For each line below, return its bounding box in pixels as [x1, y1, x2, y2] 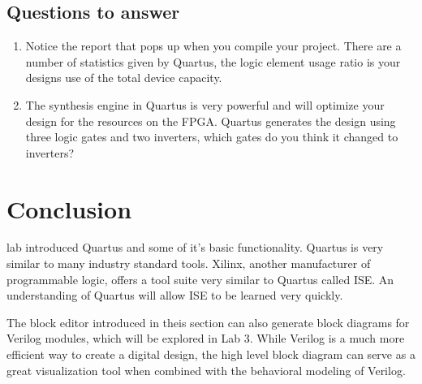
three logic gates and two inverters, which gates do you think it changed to [25, 128, 398, 145]
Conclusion [6, 192, 132, 225]
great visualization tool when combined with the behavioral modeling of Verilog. [6, 361, 406, 378]
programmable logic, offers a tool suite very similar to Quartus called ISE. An [6, 270, 394, 287]
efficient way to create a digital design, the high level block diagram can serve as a [6, 346, 416, 363]
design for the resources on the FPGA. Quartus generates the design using [25, 112, 396, 129]
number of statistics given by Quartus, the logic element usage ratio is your [25, 53, 401, 70]
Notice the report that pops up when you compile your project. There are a [25, 37, 402, 54]
